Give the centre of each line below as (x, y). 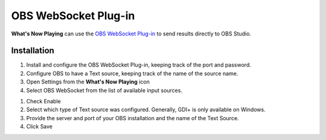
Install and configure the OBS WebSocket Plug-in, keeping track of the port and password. (139, 65)
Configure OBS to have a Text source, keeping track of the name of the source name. (132, 73)
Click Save (40, 127)
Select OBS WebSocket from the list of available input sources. (104, 90)
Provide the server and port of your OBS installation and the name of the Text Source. (133, 118)
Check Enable (43, 102)
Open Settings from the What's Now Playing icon (88, 82)
